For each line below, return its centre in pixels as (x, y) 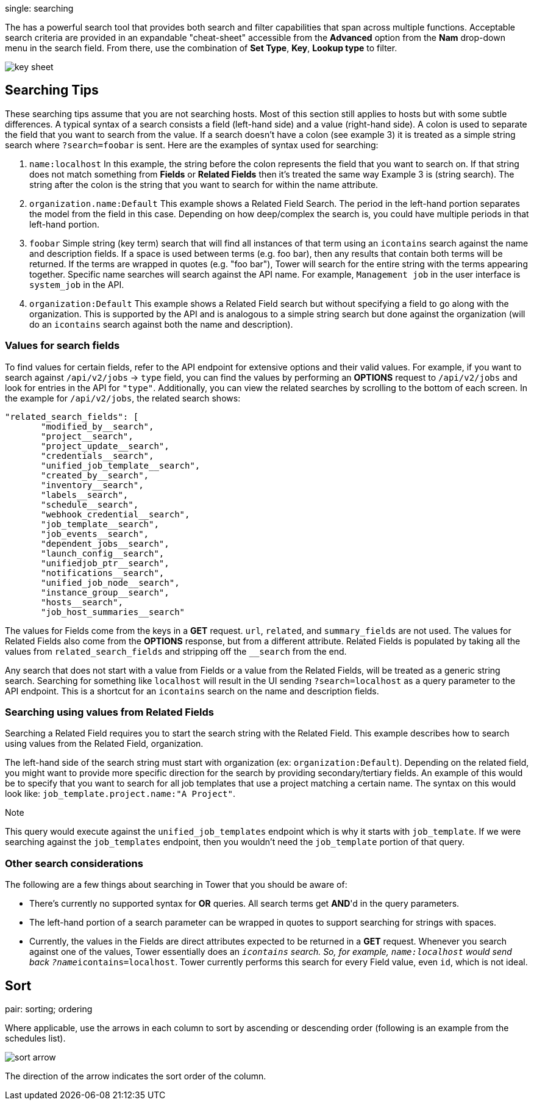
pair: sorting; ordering (49, 1009)
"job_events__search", (95, 534)
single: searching (39, 8)
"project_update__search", (105, 446)
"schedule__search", (90, 504)
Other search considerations (74, 863)
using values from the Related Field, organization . (104, 744)
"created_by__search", (95, 475)
